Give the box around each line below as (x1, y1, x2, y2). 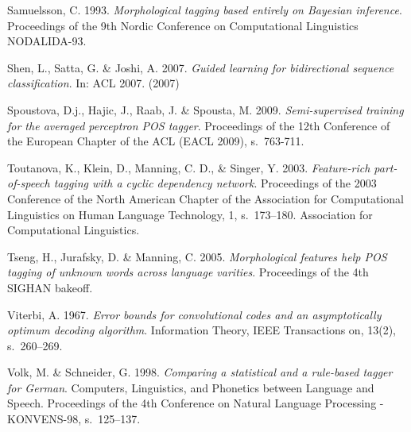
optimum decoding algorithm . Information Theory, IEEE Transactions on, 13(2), (7, 322, 396, 338)
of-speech (7, 175, 50, 191)
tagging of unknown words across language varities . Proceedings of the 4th (7, 264, 369, 280)
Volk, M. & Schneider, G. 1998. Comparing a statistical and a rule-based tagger (7, 364, 393, 380)
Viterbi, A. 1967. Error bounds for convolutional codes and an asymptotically (7, 306, 382, 322)
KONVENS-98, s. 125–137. (7, 411, 141, 427)
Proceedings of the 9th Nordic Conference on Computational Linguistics (7, 17, 359, 33)
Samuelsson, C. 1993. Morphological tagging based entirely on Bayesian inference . (7, 2, 402, 17)
